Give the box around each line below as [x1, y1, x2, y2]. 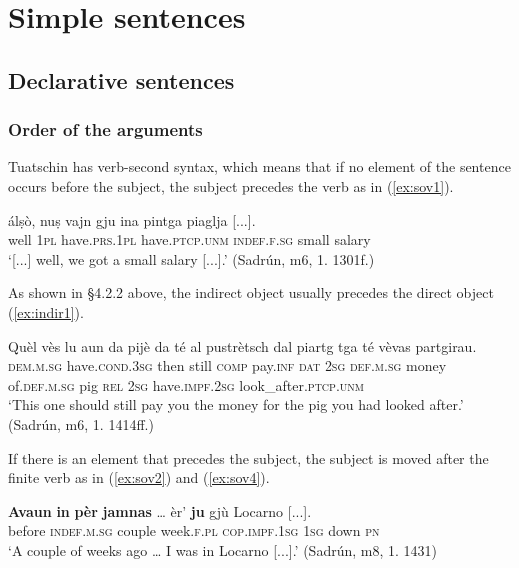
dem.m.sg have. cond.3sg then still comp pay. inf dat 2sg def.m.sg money [8, 355, 447, 376]
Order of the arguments [8, 117, 203, 142]
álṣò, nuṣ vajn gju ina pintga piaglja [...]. [8, 209, 256, 230]
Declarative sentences [8, 64, 235, 95]
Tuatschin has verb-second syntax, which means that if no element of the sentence [8, 156, 511, 177]
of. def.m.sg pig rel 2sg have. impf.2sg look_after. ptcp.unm [8, 374, 364, 395]
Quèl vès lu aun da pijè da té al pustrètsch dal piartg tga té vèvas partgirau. [8, 335, 477, 356]
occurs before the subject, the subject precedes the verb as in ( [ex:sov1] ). [8, 175, 454, 196]
